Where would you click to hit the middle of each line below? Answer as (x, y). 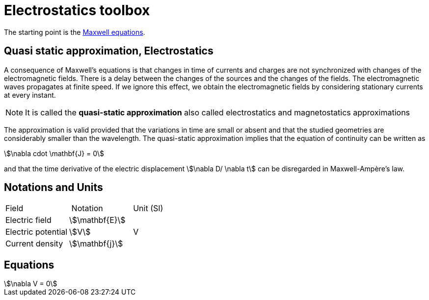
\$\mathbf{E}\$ (97, 220)
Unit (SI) (148, 208)
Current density (34, 244)
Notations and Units (54, 188)
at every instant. (30, 95)
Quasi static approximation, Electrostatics (109, 51)
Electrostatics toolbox (77, 10)
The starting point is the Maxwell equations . (75, 32)
